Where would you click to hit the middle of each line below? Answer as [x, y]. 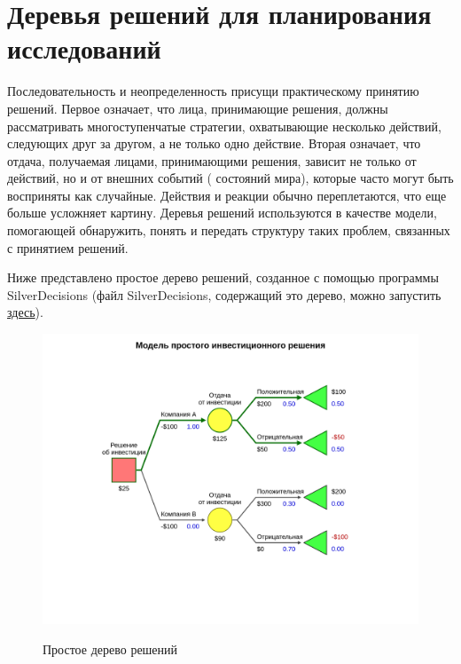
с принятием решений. [68, 247]
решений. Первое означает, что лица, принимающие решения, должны [198, 108]
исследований [84, 48]
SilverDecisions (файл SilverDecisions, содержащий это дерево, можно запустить [224, 294]
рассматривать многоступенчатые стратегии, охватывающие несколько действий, [224, 126]
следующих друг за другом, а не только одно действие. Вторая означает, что [214, 143]
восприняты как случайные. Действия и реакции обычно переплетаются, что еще [227, 195]
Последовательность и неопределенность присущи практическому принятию [213, 91]
